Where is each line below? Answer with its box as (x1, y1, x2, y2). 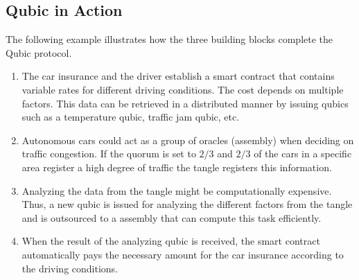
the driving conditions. (21, 261, 119, 275)
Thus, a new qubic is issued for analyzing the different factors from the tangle (21, 197, 353, 211)
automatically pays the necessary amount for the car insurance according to (21, 247, 344, 261)
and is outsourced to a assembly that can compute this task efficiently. (21, 210, 322, 225)
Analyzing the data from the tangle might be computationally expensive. (21, 183, 332, 198)
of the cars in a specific (254, 146, 352, 161)
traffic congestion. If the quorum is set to (21, 146, 196, 161)
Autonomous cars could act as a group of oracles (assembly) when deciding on (21, 132, 354, 147)
